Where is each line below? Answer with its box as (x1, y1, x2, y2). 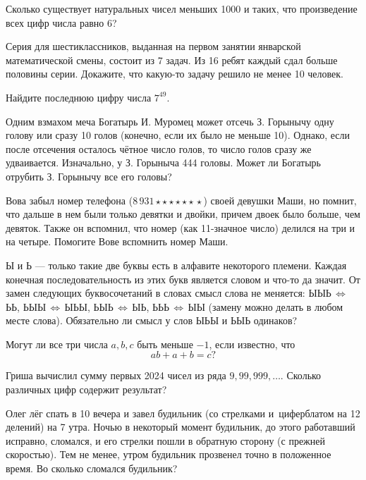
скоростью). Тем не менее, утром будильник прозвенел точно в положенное (6, 447, 331, 462)
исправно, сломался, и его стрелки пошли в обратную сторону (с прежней (6, 433, 325, 448)
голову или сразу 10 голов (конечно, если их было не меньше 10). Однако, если (6, 128, 350, 142)
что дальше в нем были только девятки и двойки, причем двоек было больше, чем (6, 207, 360, 221)
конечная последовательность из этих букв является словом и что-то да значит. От (6, 271, 360, 286)
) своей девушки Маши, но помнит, (203, 192, 357, 207)
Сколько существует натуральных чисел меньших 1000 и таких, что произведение (6, 1, 358, 16)
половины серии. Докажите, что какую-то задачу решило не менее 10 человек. (6, 66, 343, 81)
